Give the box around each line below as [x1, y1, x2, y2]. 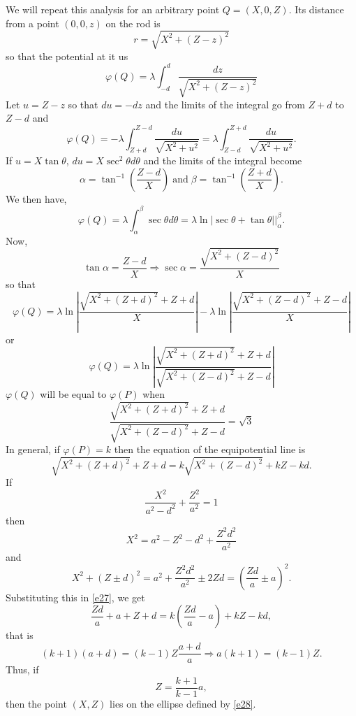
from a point [6, 15, 59, 30]
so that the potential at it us [6, 48, 128, 63]
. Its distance [288, 2, 344, 16]
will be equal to [40, 387, 107, 401]
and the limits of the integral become [143, 153, 302, 168]
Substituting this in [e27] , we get [6, 589, 145, 604]
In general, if [6, 441, 60, 456]
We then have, [6, 191, 67, 206]
